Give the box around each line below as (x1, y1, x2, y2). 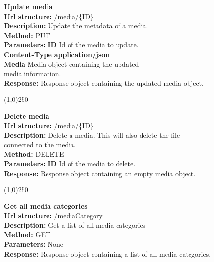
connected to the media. (4, 139, 76, 149)
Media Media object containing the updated (4, 59, 139, 69)
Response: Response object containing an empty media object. (4, 168, 196, 178)
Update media (4, 1, 53, 11)
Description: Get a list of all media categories (4, 220, 146, 230)
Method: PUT (4, 30, 50, 40)
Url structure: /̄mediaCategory (4, 210, 103, 221)
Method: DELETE (4, 149, 64, 159)
